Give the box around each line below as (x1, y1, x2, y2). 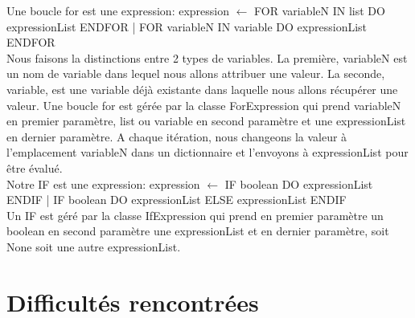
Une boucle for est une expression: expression (6, 2, 229, 18)
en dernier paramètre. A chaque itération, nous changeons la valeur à (6, 128, 347, 145)
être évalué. (6, 159, 63, 176)
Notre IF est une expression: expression (6, 175, 200, 192)
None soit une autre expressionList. (6, 238, 181, 255)
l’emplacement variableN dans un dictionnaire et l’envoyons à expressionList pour (6, 144, 409, 161)
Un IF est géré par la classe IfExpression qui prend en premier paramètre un (6, 206, 384, 223)
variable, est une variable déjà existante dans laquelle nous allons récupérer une (6, 80, 398, 97)
